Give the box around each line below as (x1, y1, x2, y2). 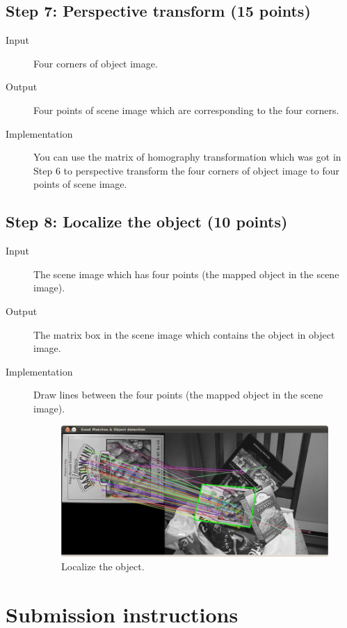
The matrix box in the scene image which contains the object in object (33, 327, 335, 341)
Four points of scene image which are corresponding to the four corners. (33, 102, 339, 117)
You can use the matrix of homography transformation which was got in (33, 150, 341, 164)
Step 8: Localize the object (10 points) (6, 211, 288, 232)
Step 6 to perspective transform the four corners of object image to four (33, 163, 339, 177)
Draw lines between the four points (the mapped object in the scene (33, 387, 323, 402)
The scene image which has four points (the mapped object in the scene (33, 266, 339, 281)
